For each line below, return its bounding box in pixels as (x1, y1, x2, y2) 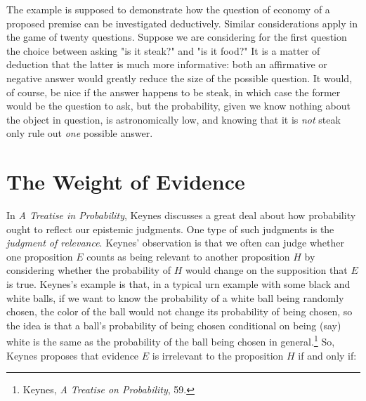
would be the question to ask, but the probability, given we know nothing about (6, 98, 351, 113)
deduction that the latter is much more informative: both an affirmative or (6, 57, 327, 72)
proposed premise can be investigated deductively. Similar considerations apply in (6, 15, 358, 30)
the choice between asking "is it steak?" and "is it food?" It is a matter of (6, 43, 320, 58)
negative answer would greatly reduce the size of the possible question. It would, (6, 70, 353, 85)
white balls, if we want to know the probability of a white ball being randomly (6, 290, 344, 305)
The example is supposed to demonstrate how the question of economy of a (6, 2, 330, 16)
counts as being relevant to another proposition (86, 249, 290, 263)
